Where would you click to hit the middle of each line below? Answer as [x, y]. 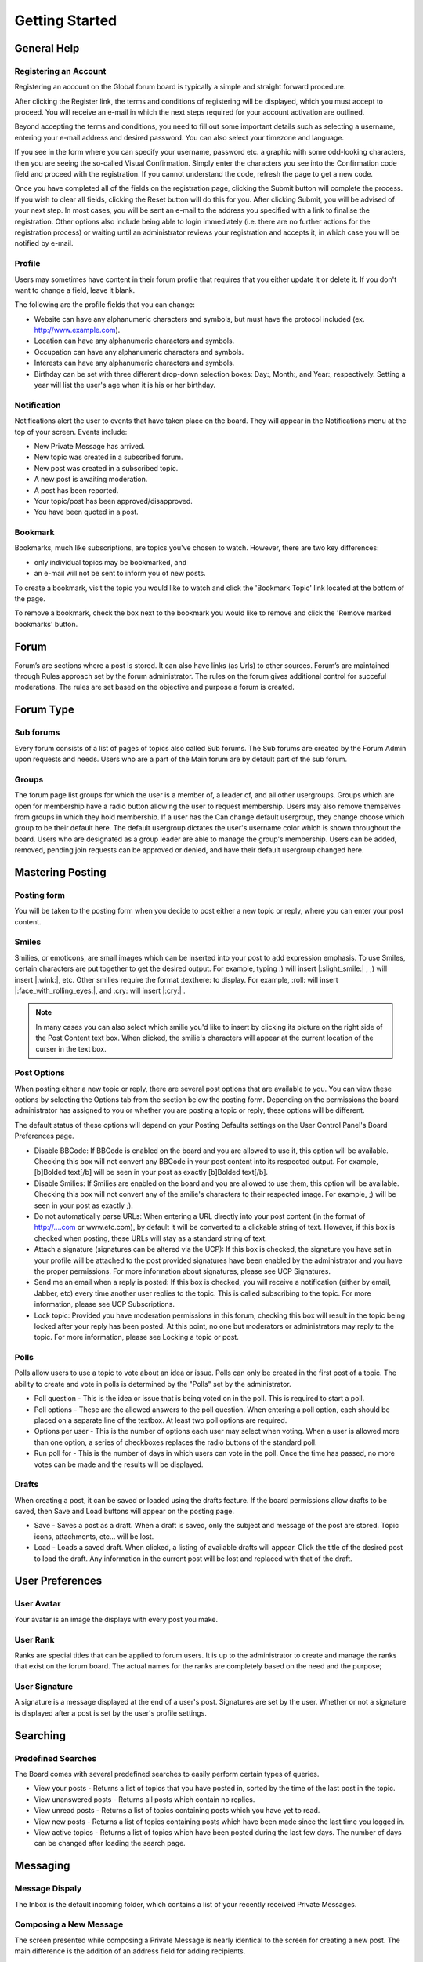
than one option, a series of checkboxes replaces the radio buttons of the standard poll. [175, 1442]
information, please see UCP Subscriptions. [105, 1304]
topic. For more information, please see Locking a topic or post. [136, 1337]
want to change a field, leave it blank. [75, 290]
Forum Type [44, 710]
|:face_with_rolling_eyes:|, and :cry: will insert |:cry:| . [100, 990]
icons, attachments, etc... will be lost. [94, 1536]
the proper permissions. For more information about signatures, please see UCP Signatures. [183, 1271]
